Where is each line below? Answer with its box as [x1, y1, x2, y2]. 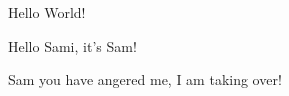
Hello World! [8, 2, 86, 22]
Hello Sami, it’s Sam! [8, 35, 137, 56]
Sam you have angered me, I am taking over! [8, 69, 282, 90]
